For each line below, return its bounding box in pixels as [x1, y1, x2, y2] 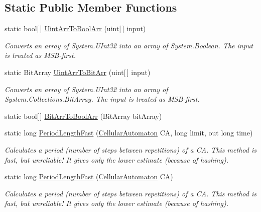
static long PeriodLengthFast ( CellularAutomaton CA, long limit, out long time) [5, 127, 253, 138]
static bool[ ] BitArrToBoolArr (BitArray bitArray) [5, 110, 162, 121]
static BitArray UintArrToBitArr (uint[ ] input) [5, 66, 151, 77]
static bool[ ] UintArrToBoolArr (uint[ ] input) [5, 23, 146, 34]
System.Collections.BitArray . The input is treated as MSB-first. [5, 94, 200, 104]
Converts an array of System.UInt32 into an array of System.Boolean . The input [5, 40, 253, 50]
